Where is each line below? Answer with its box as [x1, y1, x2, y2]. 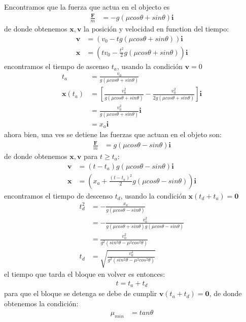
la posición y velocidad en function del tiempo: [84, 23, 229, 34]
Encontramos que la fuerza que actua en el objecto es [4, 2, 170, 12]
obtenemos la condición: [4, 298, 79, 308]
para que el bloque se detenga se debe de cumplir [4, 288, 157, 299]
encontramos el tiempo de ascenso [4, 60, 110, 71]
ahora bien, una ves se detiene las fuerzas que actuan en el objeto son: [4, 129, 222, 140]
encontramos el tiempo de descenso [4, 190, 113, 201]
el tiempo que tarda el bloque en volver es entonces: [4, 269, 165, 279]
